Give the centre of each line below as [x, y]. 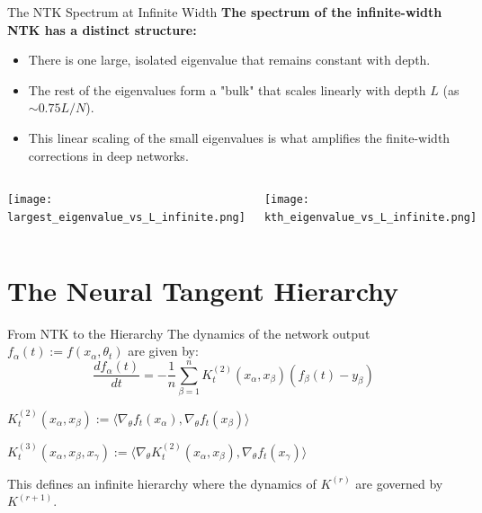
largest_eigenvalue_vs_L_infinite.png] [126, 217]
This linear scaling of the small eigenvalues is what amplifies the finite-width [239, 137]
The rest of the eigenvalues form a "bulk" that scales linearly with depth [227, 89]
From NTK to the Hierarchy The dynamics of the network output [189, 333]
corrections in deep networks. [108, 155]
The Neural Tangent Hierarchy [203, 290]
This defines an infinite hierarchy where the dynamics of [162, 483]
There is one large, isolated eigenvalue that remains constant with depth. [229, 60]
